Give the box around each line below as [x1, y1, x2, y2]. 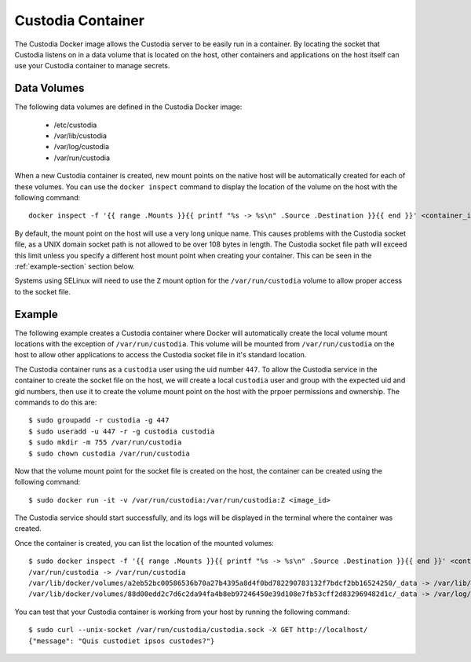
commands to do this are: [14, 397, 97, 407]
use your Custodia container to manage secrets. [14, 61, 170, 71]
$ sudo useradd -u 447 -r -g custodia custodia [28, 426, 215, 436]
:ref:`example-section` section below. [14, 262, 135, 271]
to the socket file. [14, 287, 71, 296]
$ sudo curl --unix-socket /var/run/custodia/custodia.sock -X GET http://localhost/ [28, 625, 368, 635]
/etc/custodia [53, 120, 97, 130]
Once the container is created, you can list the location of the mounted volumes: [14, 538, 275, 547]
